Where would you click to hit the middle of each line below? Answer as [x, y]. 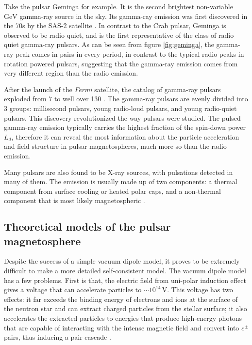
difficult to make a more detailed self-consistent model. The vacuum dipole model [125, 271]
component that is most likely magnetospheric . [75, 200]
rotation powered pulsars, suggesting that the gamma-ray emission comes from [121, 63]
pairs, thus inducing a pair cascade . [58, 337]
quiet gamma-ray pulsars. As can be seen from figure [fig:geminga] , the [109, 44]
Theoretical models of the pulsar [87, 227]
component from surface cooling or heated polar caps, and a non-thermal [112, 191]
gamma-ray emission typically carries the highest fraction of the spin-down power [125, 127]
